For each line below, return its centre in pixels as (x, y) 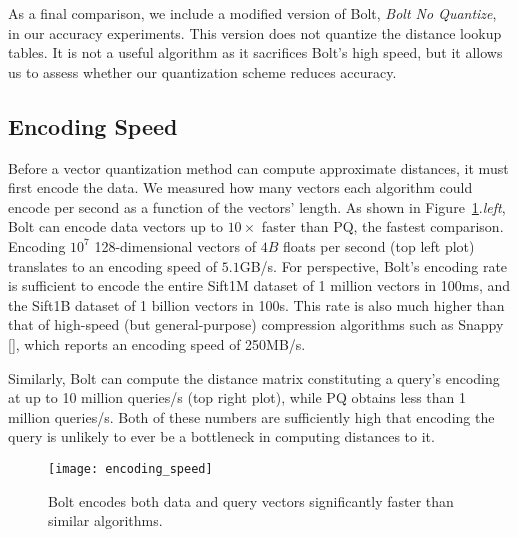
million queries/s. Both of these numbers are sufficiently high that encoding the (251, 416)
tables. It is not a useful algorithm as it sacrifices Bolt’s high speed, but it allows (255, 52)
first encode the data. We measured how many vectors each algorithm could (240, 187)
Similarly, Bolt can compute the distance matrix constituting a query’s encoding (254, 377)
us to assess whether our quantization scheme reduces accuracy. (202, 71)
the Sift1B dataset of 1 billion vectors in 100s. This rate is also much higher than (256, 304)
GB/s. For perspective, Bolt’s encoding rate (373, 265)
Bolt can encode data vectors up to (115, 226)
